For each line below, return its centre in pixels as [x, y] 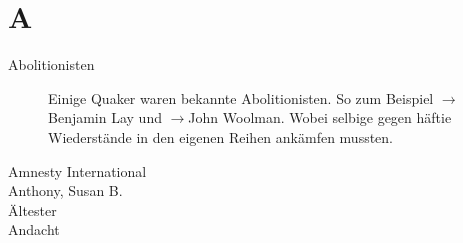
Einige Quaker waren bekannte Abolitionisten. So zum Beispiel [241, 97]
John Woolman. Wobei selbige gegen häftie [320, 117]
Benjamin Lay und [105, 117]
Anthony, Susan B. [65, 190]
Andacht [34, 229]
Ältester [32, 209]
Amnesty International [77, 170]
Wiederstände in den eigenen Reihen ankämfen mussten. [221, 136]
